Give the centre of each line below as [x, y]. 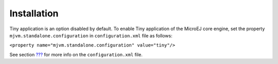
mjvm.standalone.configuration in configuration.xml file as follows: [91, 35]
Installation [34, 13]
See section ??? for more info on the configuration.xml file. [76, 54]
